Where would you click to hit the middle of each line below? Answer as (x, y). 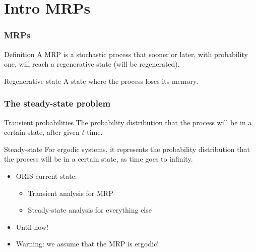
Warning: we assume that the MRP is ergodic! (87, 244)
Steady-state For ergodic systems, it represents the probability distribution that (127, 149)
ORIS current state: (46, 175)
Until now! (32, 226)
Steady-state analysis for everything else (90, 210)
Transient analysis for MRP (71, 193)
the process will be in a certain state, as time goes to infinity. (99, 159)
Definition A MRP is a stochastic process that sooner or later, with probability (126, 54)
